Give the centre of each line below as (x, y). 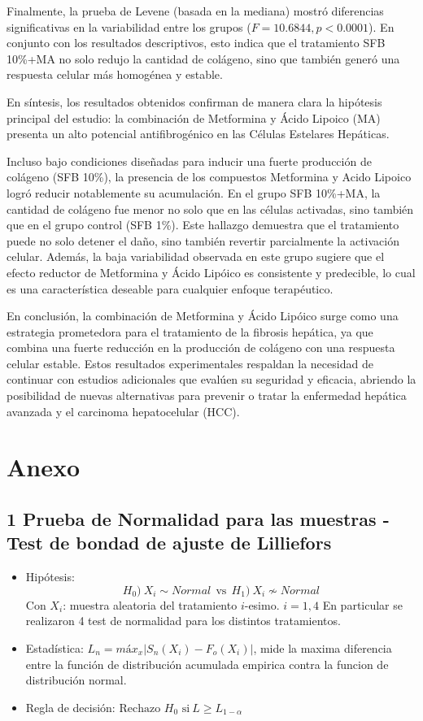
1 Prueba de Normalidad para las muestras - (198, 519)
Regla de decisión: (70, 707)
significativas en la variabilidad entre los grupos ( (129, 26)
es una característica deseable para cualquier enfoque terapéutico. (170, 288)
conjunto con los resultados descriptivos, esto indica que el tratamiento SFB (196, 43)
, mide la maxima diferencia (323, 648)
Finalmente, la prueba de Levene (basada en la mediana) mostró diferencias (195, 11)
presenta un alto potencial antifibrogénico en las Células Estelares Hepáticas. (198, 134)
